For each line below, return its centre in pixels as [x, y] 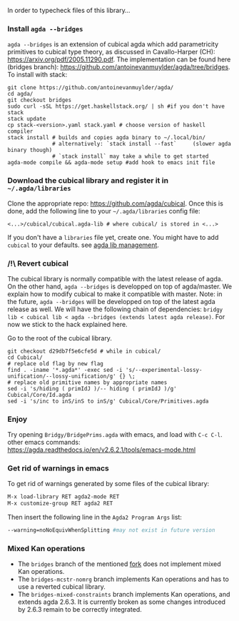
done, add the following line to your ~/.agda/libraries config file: [104, 211]
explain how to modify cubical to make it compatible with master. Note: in [115, 294]
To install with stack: [37, 75]
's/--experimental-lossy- [164, 370]
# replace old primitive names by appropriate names [87, 382]
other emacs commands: [44, 443]
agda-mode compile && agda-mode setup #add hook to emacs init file [111, 163]
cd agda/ [20, 94]
